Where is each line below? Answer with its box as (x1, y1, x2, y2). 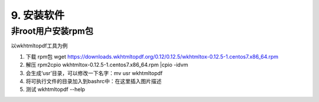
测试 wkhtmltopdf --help (25, 86, 86, 93)
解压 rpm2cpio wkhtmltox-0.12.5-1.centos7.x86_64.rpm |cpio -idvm (25, 62, 188, 69)
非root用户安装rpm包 (11, 26, 94, 36)
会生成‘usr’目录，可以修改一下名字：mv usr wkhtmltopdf (25, 69, 163, 76)
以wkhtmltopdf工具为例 (11, 42, 68, 49)
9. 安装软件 (11, 9, 65, 22)
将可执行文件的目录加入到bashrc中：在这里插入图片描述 (25, 77, 162, 84)
